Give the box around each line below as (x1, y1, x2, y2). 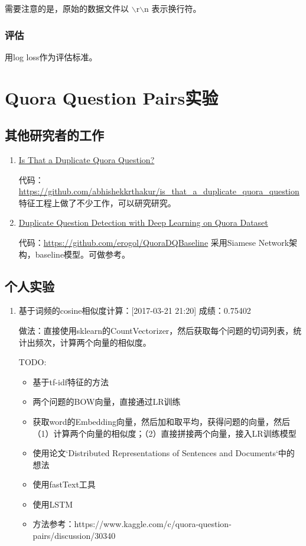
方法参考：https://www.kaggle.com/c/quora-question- (32, 518, 232, 530)
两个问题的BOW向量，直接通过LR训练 (32, 395, 181, 408)
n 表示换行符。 (144, 2, 201, 14)
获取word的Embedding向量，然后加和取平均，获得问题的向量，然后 (32, 415, 291, 427)
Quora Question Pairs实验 (5, 85, 219, 109)
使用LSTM (32, 498, 73, 510)
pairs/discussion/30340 (32, 529, 116, 542)
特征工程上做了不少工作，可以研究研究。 (18, 196, 176, 209)
